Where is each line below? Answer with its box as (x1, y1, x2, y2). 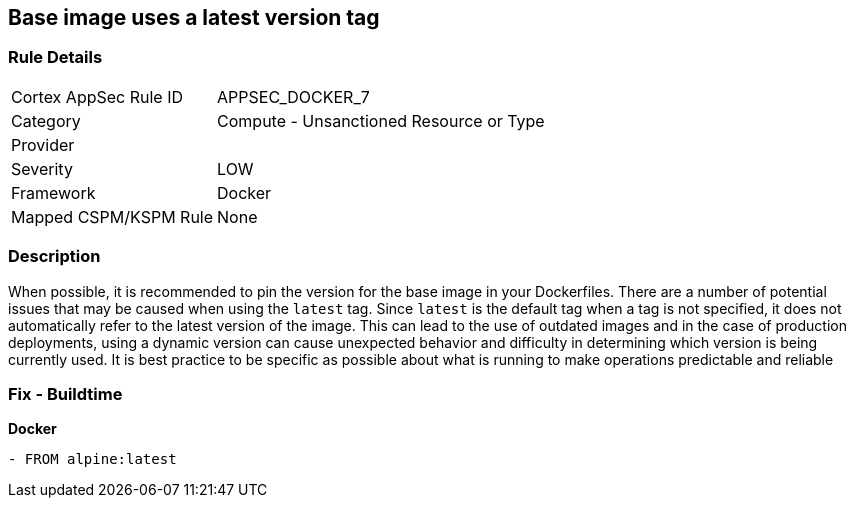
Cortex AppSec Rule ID (11, 86, 184, 107)
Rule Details (8, 47, 103, 68)
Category (11, 110, 81, 131)
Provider (11, 134, 75, 155)
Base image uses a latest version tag (8, 5, 380, 30)
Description (8, 246, 101, 267)
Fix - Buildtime (8, 383, 123, 404)
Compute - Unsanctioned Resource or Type (217, 110, 545, 131)
